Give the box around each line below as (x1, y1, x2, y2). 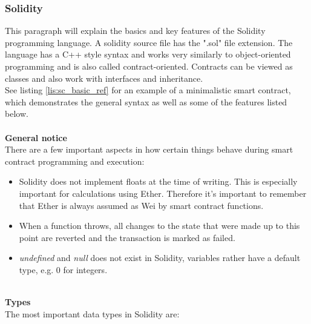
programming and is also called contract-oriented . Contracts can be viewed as (5, 60, 293, 72)
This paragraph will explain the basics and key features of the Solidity (5, 24, 266, 37)
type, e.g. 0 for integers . (19, 263, 108, 276)
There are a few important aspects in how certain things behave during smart (5, 143, 293, 156)
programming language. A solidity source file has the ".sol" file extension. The (5, 36, 293, 48)
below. (5, 107, 28, 120)
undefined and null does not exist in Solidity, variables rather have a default (19, 251, 301, 264)
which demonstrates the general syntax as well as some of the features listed (5, 95, 287, 108)
